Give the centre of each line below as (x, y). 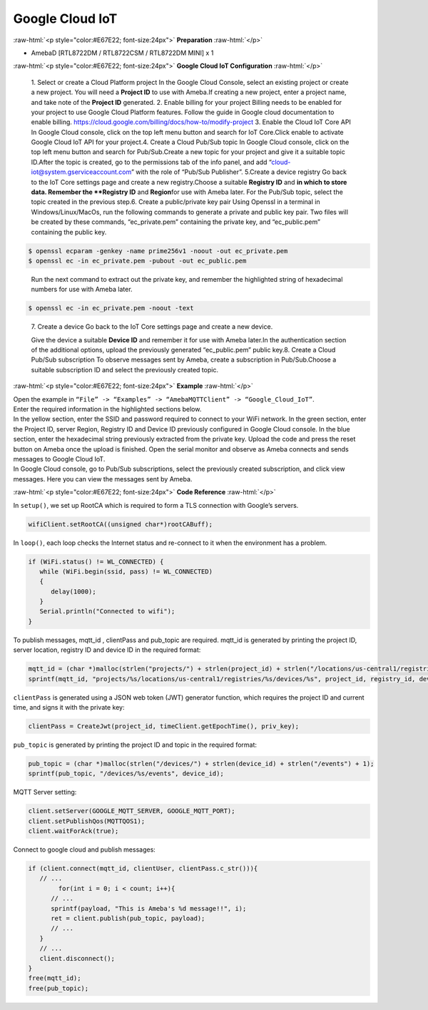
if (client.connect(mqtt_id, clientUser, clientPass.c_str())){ (143, 869)
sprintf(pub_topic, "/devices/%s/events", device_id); (126, 774)
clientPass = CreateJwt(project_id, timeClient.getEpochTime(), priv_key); (164, 726)
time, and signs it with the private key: (69, 707)
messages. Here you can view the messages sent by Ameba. (103, 479)
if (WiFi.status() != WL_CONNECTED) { (96, 561)
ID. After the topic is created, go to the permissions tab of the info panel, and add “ (151, 162)
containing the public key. (69, 232)
